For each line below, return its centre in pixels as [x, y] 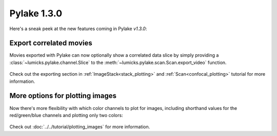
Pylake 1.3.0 [36, 13]
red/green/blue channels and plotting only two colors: [66, 115]
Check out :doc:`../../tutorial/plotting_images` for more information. [80, 127]
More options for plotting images [63, 96]
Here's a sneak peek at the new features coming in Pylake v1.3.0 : [78, 29]
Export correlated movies [51, 43]
